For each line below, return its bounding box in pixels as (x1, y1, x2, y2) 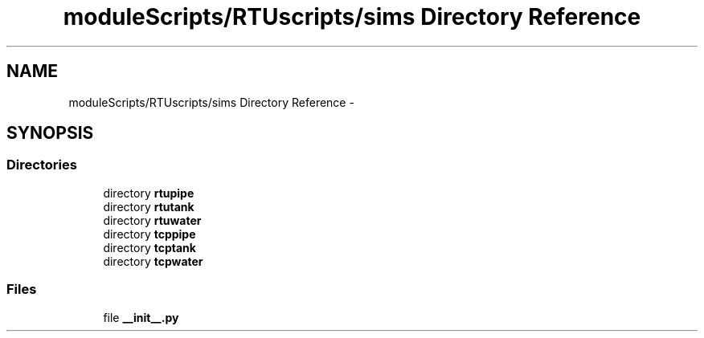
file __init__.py (103, 310, 179, 324)
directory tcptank (103, 240, 196, 255)
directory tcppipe (103, 226, 196, 241)
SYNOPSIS (6, 123, 94, 144)
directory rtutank (103, 199, 194, 214)
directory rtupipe (103, 185, 194, 200)
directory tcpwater (103, 254, 203, 268)
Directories (6, 157, 77, 173)
